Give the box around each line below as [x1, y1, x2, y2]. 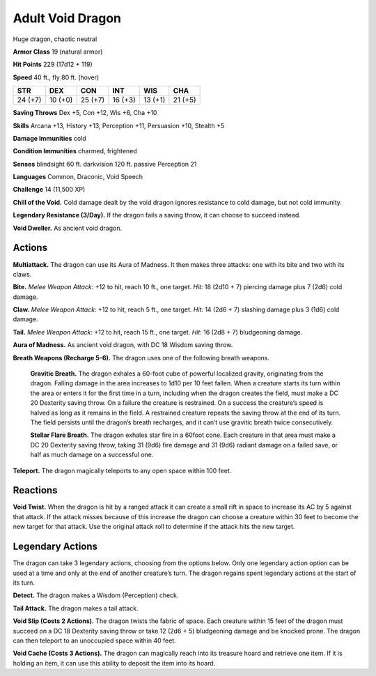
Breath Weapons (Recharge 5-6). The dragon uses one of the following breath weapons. [13, 353, 269, 362]
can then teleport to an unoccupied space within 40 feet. [13, 636, 177, 645]
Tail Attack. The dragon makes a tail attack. [13, 604, 139, 613]
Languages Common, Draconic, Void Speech [13, 173, 143, 181]
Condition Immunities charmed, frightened [13, 147, 137, 155]
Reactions [13, 484, 58, 496]
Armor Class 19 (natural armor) [13, 47, 103, 56]
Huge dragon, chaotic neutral [13, 35, 97, 43]
